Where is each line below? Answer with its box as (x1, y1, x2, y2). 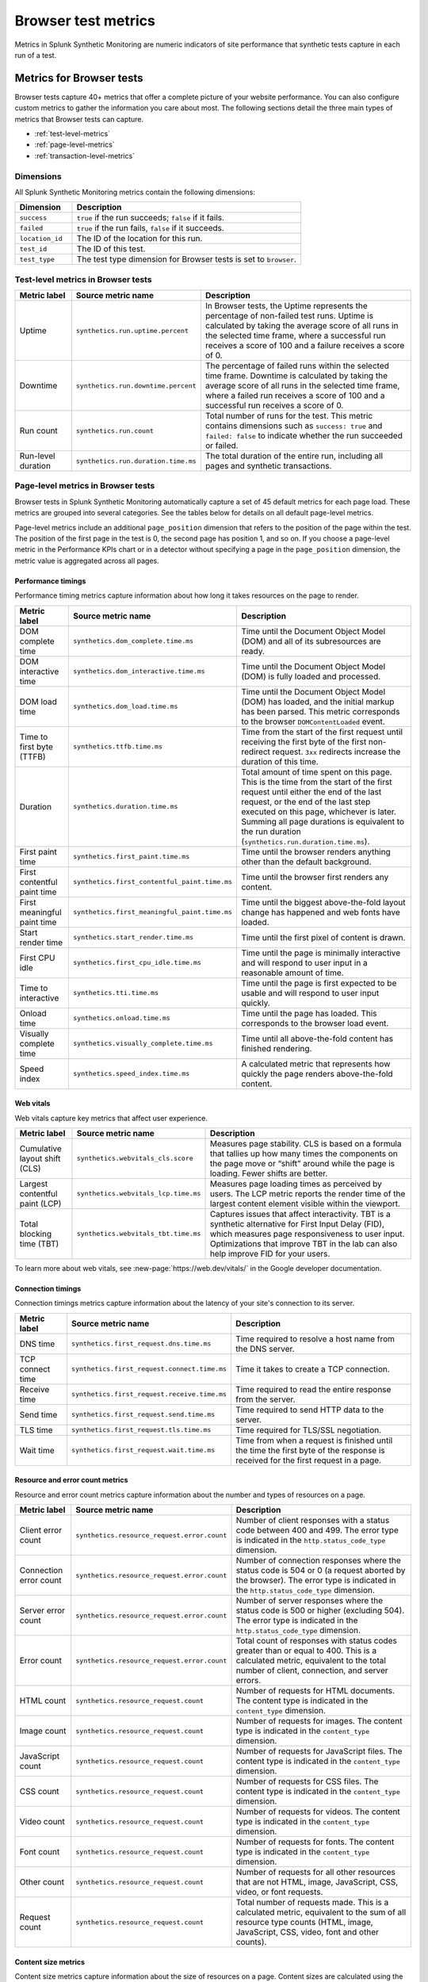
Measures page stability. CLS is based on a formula (209, 1138, 402, 1149)
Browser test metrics (14, 12, 156, 29)
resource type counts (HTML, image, (235, 1917, 373, 1928)
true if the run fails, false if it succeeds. (76, 223, 225, 234)
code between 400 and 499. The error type (235, 1525, 399, 1536)
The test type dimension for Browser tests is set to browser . (76, 254, 297, 265)
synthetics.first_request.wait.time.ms (71, 1446, 216, 1455)
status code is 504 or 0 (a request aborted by (235, 1565, 406, 1576)
